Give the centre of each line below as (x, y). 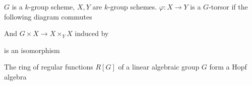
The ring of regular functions (49, 67)
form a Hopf (228, 67)
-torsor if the (228, 6)
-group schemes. (133, 6)
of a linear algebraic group (159, 67)
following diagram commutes (48, 16)
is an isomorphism (32, 50)
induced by (92, 33)
